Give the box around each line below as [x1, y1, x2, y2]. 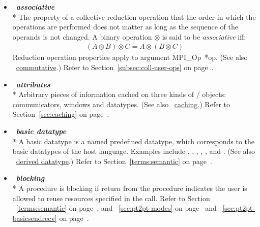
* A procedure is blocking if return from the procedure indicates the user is [12, 182, 247, 193]
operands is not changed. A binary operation [12, 31, 152, 42]
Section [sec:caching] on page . [12, 109, 109, 119]
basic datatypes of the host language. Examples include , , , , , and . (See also [12, 146, 255, 156]
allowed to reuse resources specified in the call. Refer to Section [12, 192, 210, 203]
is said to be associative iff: [162, 31, 246, 42]
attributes [16, 79, 50, 89]
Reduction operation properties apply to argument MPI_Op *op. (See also [12, 52, 248, 62]
